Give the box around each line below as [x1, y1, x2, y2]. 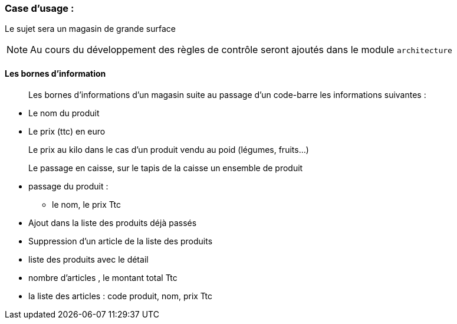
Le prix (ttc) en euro [28, 126, 106, 136]
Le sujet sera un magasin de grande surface [5, 24, 176, 34]
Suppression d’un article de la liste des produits [28, 235, 213, 246]
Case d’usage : [5, 2, 74, 14]
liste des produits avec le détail [28, 254, 149, 264]
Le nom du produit [28, 107, 100, 118]
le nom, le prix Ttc [52, 199, 121, 210]
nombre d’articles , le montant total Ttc [28, 272, 177, 283]
